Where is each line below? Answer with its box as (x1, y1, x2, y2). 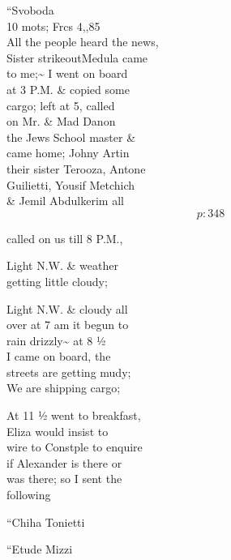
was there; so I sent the (6, 470, 122, 487)
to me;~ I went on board (6, 65, 128, 82)
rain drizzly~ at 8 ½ (6, 331, 106, 348)
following (6, 486, 51, 503)
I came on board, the (6, 348, 111, 365)
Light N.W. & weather (6, 257, 118, 274)
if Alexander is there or (6, 454, 122, 471)
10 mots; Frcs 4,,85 (6, 17, 101, 34)
